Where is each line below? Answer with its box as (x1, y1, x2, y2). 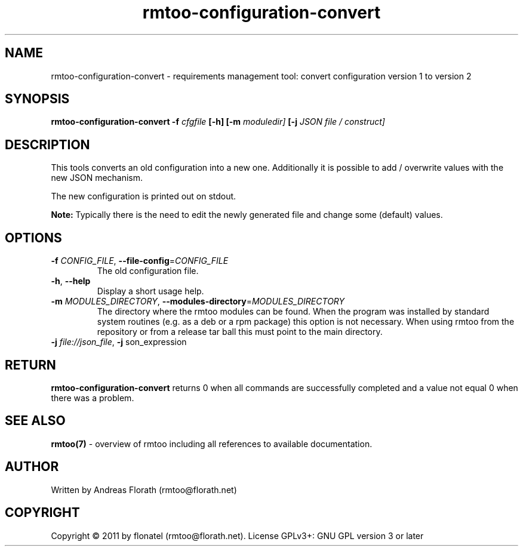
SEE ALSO (5, 413, 66, 429)
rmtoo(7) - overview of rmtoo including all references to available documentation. (51, 438, 373, 449)
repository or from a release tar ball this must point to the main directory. (97, 327, 383, 337)
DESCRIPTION (5, 137, 90, 152)
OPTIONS (5, 230, 62, 245)
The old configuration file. (97, 266, 199, 276)
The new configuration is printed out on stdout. (51, 191, 236, 202)
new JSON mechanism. (51, 173, 143, 183)
